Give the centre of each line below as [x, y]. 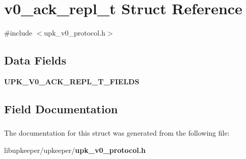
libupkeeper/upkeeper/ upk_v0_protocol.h [75, 150]
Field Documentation [61, 108]
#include [18, 33]
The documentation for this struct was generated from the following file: [117, 133]
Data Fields [35, 60]
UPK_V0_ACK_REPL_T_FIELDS [72, 81]
